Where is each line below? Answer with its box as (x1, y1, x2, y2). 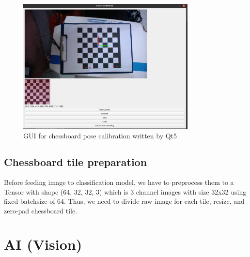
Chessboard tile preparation (4, 154, 147, 169)
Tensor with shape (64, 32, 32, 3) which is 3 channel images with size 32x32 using (4, 186, 247, 197)
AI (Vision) (4, 234, 82, 254)
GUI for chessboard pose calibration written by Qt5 (23, 131, 177, 141)
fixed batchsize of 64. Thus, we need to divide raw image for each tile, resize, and (4, 196, 245, 206)
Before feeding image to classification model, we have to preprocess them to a (4, 177, 234, 187)
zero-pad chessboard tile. (4, 205, 78, 215)
